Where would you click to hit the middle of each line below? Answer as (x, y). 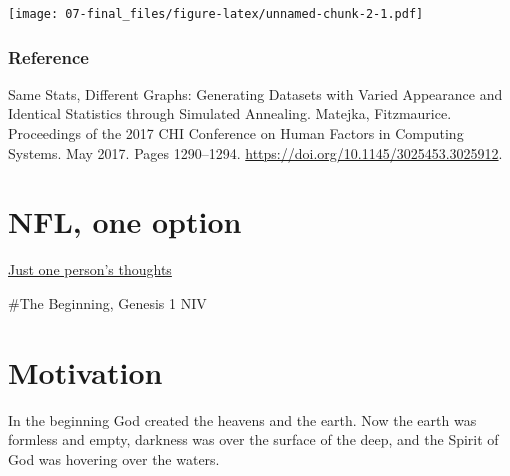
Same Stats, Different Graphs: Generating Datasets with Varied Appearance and (255, 93)
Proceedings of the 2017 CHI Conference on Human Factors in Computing (236, 133)
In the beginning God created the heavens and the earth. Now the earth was (242, 419)
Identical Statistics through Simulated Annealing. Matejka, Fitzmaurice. (230, 113)
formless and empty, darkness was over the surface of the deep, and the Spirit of (253, 439)
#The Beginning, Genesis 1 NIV (107, 302)
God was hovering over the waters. (114, 458)
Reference (48, 56)
